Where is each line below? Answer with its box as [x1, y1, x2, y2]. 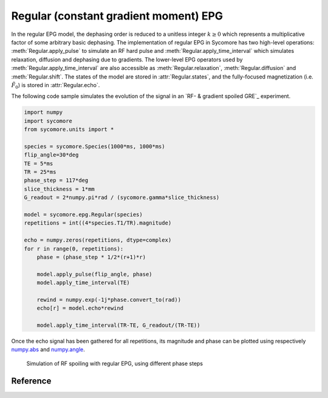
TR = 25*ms [24, 169, 56, 175]
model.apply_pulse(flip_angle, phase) [36, 271, 152, 278]
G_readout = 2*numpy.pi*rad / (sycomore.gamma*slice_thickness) [24, 194, 220, 201]
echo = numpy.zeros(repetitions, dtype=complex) [24, 237, 172, 243]
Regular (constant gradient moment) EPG [11, 9, 224, 23]
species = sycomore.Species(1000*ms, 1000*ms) [24, 143, 165, 150]
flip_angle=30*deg [24, 152, 79, 158]
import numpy [24, 109, 63, 116]
